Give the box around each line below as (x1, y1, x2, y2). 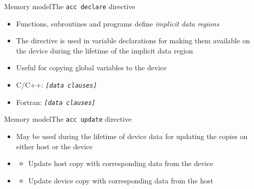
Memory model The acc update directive (4, 114, 132, 124)
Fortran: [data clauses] (16, 96, 96, 107)
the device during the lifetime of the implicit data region (16, 45, 193, 56)
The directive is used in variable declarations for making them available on (16, 35, 250, 46)
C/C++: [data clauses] (16, 79, 97, 90)
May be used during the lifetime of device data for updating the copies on (16, 131, 248, 141)
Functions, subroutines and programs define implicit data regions (16, 18, 219, 29)
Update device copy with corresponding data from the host (28, 175, 214, 185)
